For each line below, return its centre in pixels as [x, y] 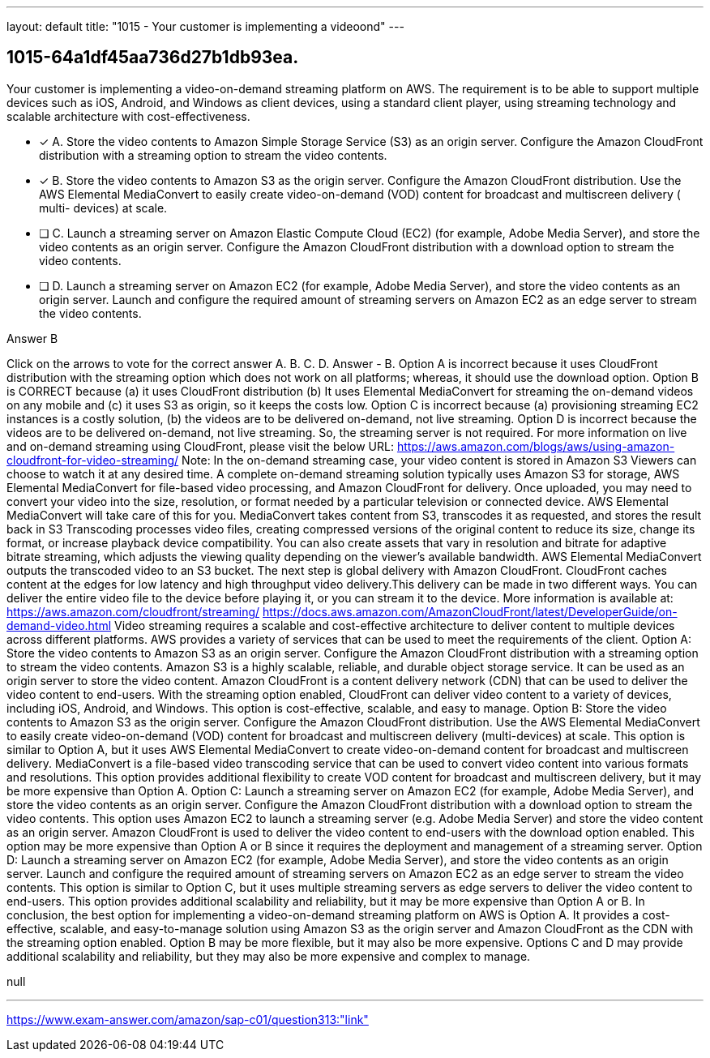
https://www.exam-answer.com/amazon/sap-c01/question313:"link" [188, 1019]
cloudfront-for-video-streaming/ [93, 460]
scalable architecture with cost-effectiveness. [128, 116]
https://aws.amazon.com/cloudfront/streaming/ [133, 611]
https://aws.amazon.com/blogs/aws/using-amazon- [536, 446]
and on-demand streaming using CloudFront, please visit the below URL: [200, 446]
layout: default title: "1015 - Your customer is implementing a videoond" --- [205, 26]
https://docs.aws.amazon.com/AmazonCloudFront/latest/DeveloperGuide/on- [470, 611]
